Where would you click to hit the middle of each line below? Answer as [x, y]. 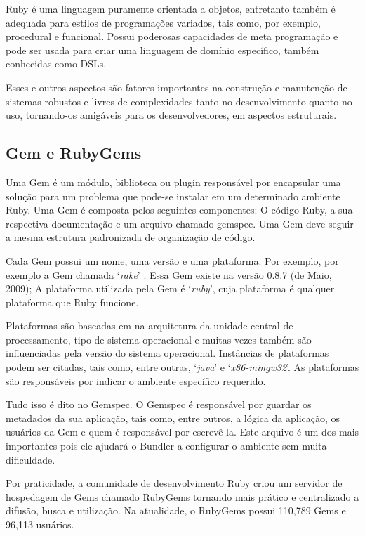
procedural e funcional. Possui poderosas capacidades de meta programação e [172, 36]
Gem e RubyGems [74, 153]
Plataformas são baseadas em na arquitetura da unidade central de [150, 326]
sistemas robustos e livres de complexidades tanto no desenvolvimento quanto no [179, 101]
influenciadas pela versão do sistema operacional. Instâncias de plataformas [167, 353]
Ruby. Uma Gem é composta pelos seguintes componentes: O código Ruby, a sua [179, 210]
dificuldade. [31, 459]
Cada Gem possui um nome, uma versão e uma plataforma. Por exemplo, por [172, 260]
